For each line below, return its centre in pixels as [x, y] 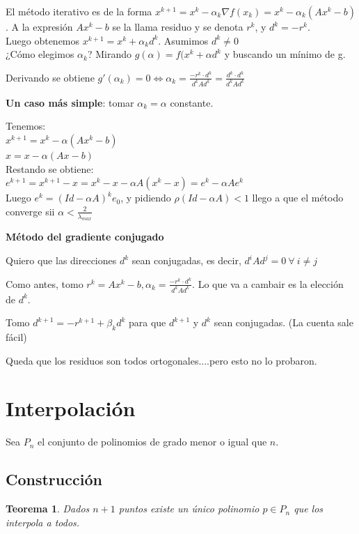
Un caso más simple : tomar [70, 102]
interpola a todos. [43, 522]
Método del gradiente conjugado [85, 237]
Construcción [54, 479]
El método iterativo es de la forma [79, 11]
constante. [192, 102]
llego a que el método [298, 198]
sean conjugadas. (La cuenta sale [284, 322]
